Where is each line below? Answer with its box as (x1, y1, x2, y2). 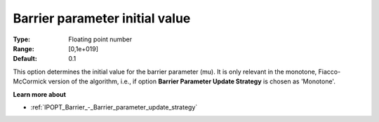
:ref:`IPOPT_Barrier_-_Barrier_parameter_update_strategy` (30, 102, 198, 111)
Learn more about (13, 90, 67, 98)
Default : (13, 55, 38, 63)
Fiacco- (318, 67, 341, 76)
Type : (13, 35, 31, 43)
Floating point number (68, 35, 133, 43)
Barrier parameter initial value (13, 11, 191, 26)
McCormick (13, 77, 47, 86)
